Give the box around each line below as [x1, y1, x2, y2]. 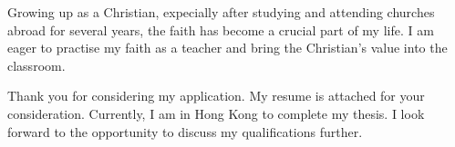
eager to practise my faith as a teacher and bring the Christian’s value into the [7, 38, 448, 57]
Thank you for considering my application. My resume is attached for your [7, 86, 425, 105]
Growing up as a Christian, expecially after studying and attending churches [7, 3, 435, 21]
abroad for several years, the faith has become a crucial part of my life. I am [7, 20, 434, 39]
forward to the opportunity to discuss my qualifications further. [7, 122, 363, 141]
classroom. [7, 55, 66, 74]
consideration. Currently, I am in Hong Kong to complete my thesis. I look [7, 103, 425, 122]
